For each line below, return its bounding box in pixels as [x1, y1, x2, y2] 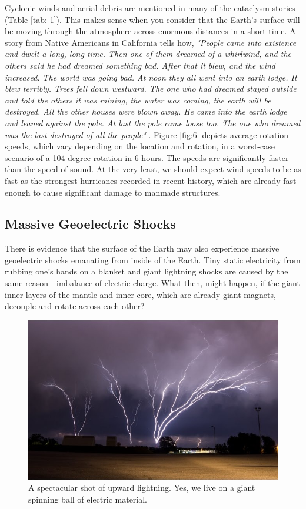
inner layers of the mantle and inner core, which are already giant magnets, [5, 288, 276, 300]
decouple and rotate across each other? [5, 300, 145, 312]
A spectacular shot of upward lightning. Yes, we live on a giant [28, 481, 255, 494]
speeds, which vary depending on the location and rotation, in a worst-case [5, 140, 275, 152]
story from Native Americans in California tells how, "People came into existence [5, 36, 297, 48]
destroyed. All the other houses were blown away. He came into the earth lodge [5, 105, 287, 118]
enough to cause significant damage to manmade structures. [5, 186, 221, 198]
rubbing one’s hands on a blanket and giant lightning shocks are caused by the [5, 265, 288, 277]
